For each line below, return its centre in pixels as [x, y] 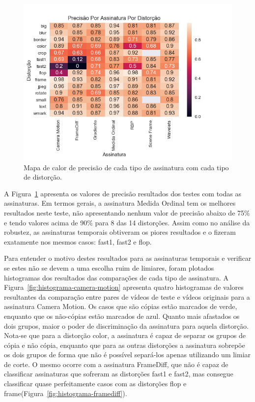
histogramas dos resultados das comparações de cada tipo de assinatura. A [116, 277]
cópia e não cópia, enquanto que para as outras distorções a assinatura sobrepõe [125, 345]
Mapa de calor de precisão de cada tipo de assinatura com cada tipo [126, 167]
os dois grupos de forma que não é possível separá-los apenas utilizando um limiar [127, 355]
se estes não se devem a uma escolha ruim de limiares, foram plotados [109, 267]
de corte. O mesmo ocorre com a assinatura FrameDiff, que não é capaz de [116, 364]
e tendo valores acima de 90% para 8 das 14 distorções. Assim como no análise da [127, 222]
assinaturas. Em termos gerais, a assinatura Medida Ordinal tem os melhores [120, 203]
